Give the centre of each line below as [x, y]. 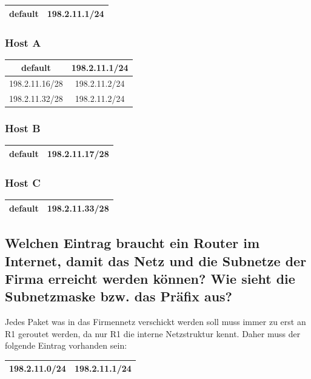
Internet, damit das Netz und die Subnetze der [156, 260]
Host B [23, 128]
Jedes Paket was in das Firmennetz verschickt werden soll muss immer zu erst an [155, 322]
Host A [23, 42]
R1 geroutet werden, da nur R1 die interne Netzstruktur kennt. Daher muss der [153, 333]
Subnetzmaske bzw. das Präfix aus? [119, 296]
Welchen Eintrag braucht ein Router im [132, 243]
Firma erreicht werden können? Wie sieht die [150, 278]
